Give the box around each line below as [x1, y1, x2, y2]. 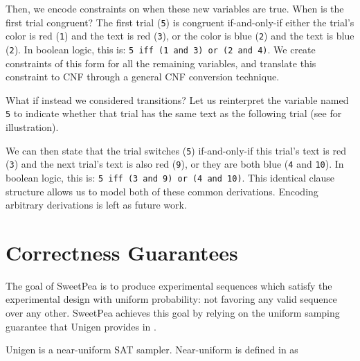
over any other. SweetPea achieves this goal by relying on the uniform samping [6, 306, 340, 320]
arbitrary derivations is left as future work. [6, 197, 187, 212]
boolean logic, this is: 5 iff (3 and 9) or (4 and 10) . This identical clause [6, 170, 335, 184]
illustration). [6, 120, 59, 134]
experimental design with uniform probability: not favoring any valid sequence [6, 292, 337, 306]
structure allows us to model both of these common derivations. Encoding [6, 184, 318, 198]
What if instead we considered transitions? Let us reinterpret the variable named [6, 92, 349, 107]
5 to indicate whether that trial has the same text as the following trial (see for [6, 106, 342, 121]
